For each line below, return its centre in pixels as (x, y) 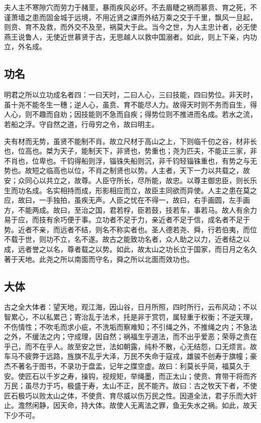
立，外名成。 (25, 46)
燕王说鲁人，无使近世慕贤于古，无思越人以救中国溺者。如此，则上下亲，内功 (130, 36)
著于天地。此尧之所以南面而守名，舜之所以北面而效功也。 (99, 259)
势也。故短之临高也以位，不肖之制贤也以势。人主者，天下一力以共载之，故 (127, 170)
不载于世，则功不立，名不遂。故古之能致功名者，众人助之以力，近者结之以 (127, 239)
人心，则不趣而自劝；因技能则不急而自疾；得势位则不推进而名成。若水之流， (130, 114)
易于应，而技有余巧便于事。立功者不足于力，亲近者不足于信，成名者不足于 (127, 220)
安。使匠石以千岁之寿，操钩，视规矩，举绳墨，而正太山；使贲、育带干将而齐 (130, 376)
